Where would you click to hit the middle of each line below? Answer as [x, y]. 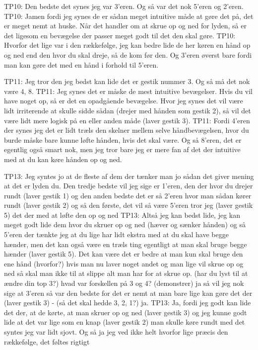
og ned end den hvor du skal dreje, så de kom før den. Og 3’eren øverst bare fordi [128, 54]
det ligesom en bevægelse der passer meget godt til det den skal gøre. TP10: [120, 35]
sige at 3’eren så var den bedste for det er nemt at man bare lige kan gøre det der [128, 293]
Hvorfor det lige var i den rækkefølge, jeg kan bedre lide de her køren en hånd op [127, 45]
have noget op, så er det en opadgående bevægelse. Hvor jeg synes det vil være [124, 101]
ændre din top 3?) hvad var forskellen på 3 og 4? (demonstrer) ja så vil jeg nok [124, 283]
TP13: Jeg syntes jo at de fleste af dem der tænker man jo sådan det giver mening [129, 176]
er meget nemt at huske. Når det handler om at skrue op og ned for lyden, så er [125, 26]
